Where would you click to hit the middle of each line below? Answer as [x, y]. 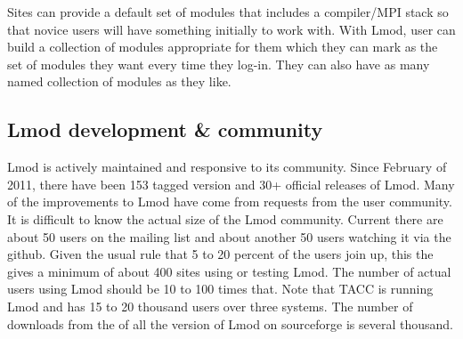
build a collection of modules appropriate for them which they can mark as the [223, 47]
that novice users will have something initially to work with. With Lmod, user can [231, 29]
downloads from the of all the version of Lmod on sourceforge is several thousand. [230, 323]
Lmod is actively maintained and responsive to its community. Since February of [227, 167]
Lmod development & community [165, 129]
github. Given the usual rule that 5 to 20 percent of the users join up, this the [220, 254]
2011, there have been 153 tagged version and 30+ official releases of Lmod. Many [231, 184]
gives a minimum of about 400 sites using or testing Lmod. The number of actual [229, 271]
